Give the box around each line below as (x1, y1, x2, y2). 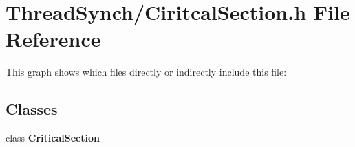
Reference (6, 25, 101, 53)
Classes (6, 98, 58, 120)
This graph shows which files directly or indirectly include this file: (6, 65, 287, 79)
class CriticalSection (6, 131, 100, 145)
